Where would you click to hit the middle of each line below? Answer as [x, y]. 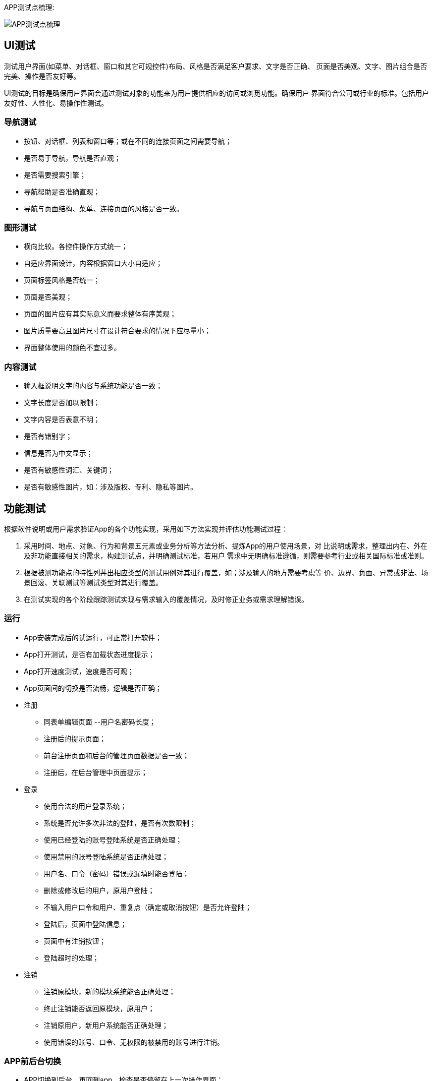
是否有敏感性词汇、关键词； [69, 470]
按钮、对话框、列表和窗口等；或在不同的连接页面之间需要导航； [128, 141]
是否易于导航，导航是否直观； [72, 158]
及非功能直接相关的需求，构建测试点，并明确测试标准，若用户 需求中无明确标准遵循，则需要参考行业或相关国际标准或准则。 [226, 555]
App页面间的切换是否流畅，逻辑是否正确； [93, 688]
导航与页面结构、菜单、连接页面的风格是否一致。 [104, 208]
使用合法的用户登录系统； [85, 806]
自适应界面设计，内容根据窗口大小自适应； [93, 263]
